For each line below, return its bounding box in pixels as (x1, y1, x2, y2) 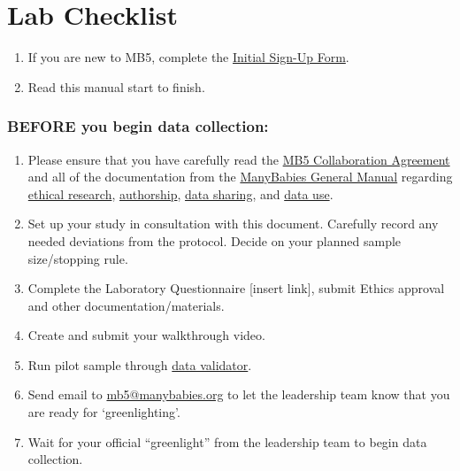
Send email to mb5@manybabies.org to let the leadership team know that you (27, 385, 450, 404)
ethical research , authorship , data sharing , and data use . (27, 184, 333, 203)
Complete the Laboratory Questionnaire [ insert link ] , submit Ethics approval (27, 279, 445, 297)
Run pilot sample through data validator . (27, 355, 252, 374)
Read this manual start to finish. (27, 77, 205, 96)
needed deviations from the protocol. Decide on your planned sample (27, 231, 402, 250)
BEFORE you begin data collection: (7, 115, 269, 137)
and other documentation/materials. (27, 296, 225, 314)
